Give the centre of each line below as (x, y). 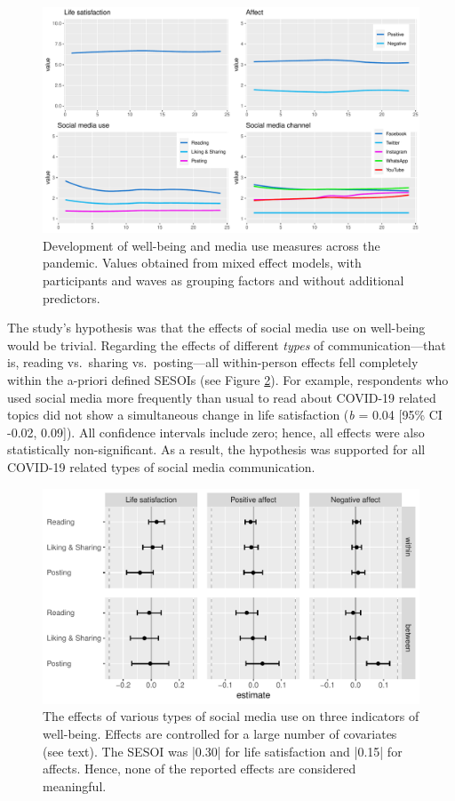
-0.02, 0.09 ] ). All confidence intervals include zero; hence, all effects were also (216, 432)
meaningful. (75, 785)
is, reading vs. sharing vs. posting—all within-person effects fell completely (213, 362)
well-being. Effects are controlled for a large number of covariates (220, 733)
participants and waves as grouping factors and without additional (224, 280)
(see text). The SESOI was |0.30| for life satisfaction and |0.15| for (223, 751)
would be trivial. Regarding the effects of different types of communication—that (227, 344)
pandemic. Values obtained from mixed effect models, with (202, 263)
